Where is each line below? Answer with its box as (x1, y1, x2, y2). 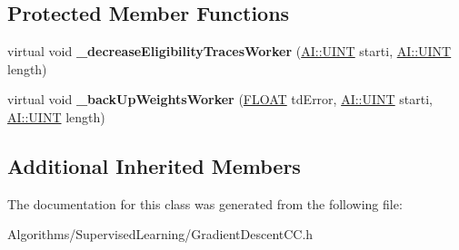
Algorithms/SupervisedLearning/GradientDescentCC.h (7, 225, 314, 244)
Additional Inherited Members (7, 151, 301, 179)
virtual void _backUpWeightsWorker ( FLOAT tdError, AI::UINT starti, (7, 90, 433, 109)
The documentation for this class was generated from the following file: (7, 194, 403, 213)
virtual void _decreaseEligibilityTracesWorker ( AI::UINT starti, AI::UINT (7, 42, 452, 61)
